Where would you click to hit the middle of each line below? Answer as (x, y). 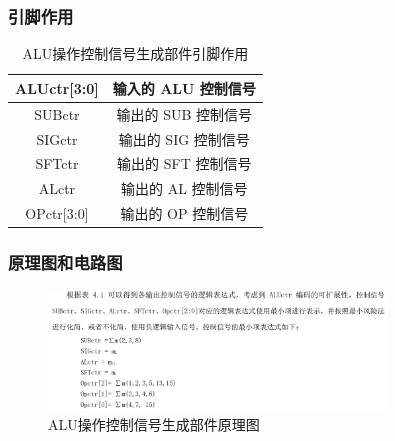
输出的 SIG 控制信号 (184, 138)
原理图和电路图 (65, 262)
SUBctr (57, 113)
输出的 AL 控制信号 (184, 188)
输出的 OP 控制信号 (184, 213)
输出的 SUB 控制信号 (184, 113)
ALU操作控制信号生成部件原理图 (154, 424)
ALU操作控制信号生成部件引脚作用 (135, 53)
